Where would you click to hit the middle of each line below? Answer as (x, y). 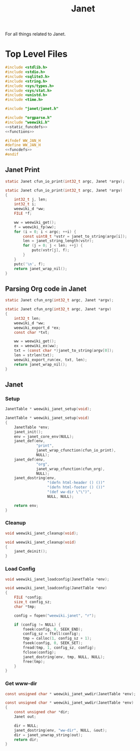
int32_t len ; (27, 318)
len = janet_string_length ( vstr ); (58, 241)
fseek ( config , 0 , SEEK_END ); (53, 629)
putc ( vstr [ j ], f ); (50, 250)
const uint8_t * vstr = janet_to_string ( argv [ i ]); (75, 236)
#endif (12, 155)
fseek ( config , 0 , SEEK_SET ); (53, 643)
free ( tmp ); (34, 661)
